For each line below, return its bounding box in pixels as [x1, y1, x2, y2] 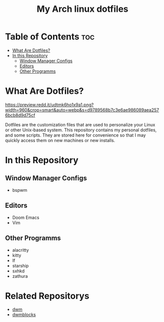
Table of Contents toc [5, 31, 95, 42]
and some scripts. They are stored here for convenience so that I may [5, 132, 146, 138]
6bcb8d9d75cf [5, 112, 35, 118]
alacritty [12, 247, 29, 253]
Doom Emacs [12, 214, 39, 220]
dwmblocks [12, 312, 36, 318]
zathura [12, 273, 28, 279]
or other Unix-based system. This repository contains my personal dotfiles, [5, 127, 157, 133]
